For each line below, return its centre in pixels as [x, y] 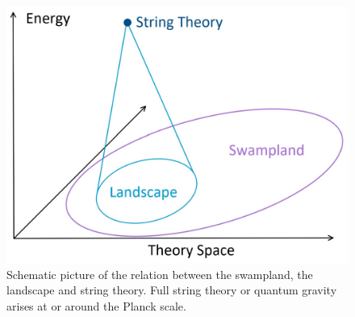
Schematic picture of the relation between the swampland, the [160, 274]
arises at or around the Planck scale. [96, 305]
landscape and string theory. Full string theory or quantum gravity [172, 290]
